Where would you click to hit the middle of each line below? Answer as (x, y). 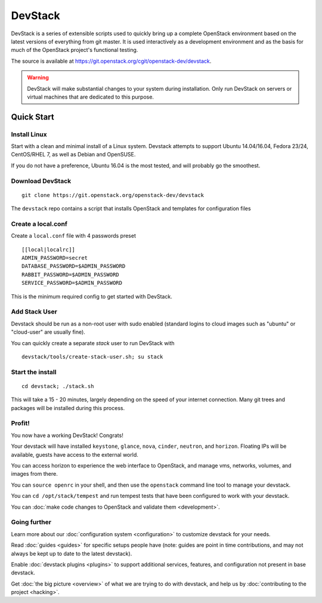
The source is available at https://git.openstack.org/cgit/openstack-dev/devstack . (111, 61)
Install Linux (29, 134)
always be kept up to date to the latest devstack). (72, 553)
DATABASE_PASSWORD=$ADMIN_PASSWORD (74, 266)
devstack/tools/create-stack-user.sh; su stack (92, 356)
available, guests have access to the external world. (75, 454)
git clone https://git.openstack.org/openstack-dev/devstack (113, 195)
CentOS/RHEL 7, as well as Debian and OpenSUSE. (73, 155)
